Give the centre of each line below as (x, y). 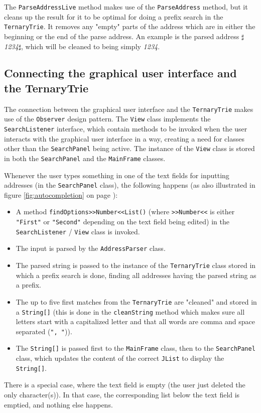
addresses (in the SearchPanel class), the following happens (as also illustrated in (130, 185)
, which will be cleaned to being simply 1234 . (91, 46)
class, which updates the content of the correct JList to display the (120, 358)
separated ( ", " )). (44, 331)
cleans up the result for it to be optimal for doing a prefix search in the (114, 16)
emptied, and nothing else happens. (58, 404)
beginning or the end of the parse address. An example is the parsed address (122, 36)
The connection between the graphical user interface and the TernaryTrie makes (129, 109)
